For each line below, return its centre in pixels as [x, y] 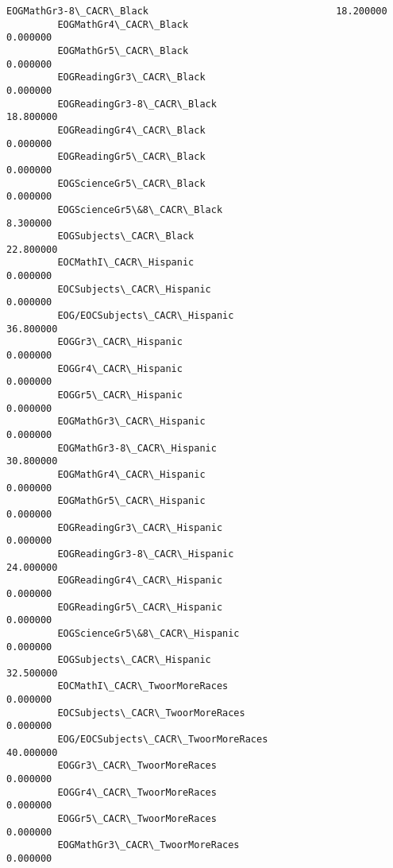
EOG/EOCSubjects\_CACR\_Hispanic [146, 316]
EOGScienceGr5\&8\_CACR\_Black [140, 209]
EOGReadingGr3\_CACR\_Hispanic [140, 527]
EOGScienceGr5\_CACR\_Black [131, 183]
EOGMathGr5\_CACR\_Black [123, 50]
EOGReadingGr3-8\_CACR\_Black [137, 104]
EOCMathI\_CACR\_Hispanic [126, 263]
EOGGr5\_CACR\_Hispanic [120, 395]
